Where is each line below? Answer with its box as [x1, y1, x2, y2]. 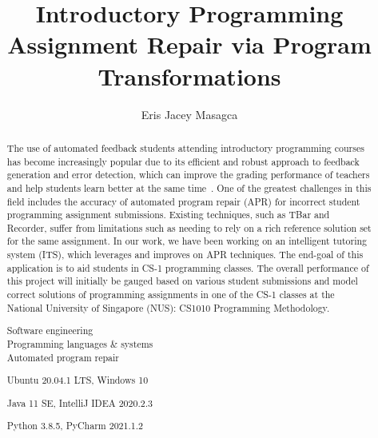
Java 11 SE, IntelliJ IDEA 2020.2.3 [6, 396, 153, 409]
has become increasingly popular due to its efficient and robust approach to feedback [6, 154, 360, 168]
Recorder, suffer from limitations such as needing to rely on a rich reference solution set [6, 221, 372, 234]
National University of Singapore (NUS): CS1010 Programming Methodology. [6, 301, 330, 314]
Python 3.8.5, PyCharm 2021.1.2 [6, 419, 143, 432]
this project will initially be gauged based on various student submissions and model [6, 274, 358, 288]
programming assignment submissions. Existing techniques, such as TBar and [6, 208, 330, 221]
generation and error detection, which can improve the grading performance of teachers [6, 168, 370, 181]
